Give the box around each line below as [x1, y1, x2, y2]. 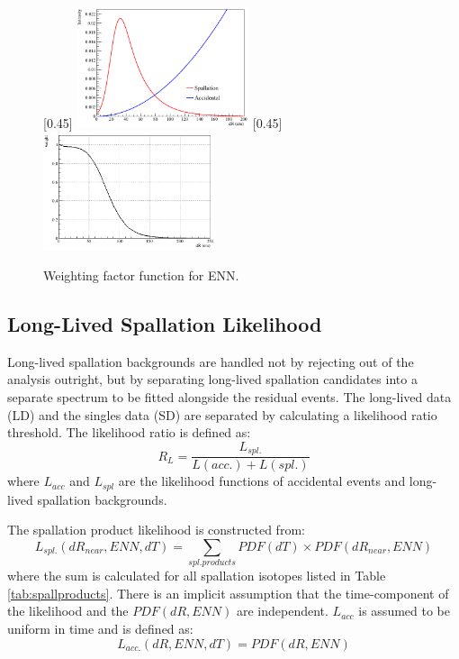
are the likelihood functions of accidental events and [118, 471, 406, 490]
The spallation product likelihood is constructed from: [7, 520, 305, 539]
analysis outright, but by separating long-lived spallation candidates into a [7, 370, 418, 389]
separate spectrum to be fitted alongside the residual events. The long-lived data [7, 388, 452, 407]
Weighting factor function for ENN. [43, 266, 239, 285]
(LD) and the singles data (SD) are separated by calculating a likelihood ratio [7, 405, 437, 424]
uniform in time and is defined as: [7, 619, 193, 638]
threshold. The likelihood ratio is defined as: [7, 423, 251, 442]
